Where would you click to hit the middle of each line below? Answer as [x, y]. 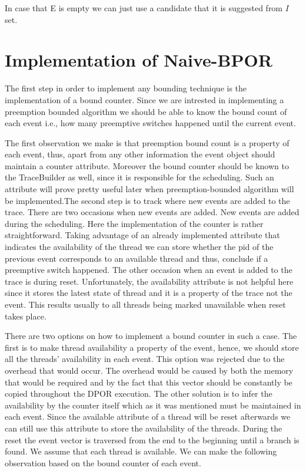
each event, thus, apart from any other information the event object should [140, 154]
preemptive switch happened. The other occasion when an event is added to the [149, 270]
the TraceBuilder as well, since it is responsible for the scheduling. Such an [139, 177]
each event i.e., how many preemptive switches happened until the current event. [150, 123]
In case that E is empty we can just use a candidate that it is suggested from [144, 8]
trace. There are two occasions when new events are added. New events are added [152, 212]
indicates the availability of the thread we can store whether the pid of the [139, 247]
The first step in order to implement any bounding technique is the [126, 88]
